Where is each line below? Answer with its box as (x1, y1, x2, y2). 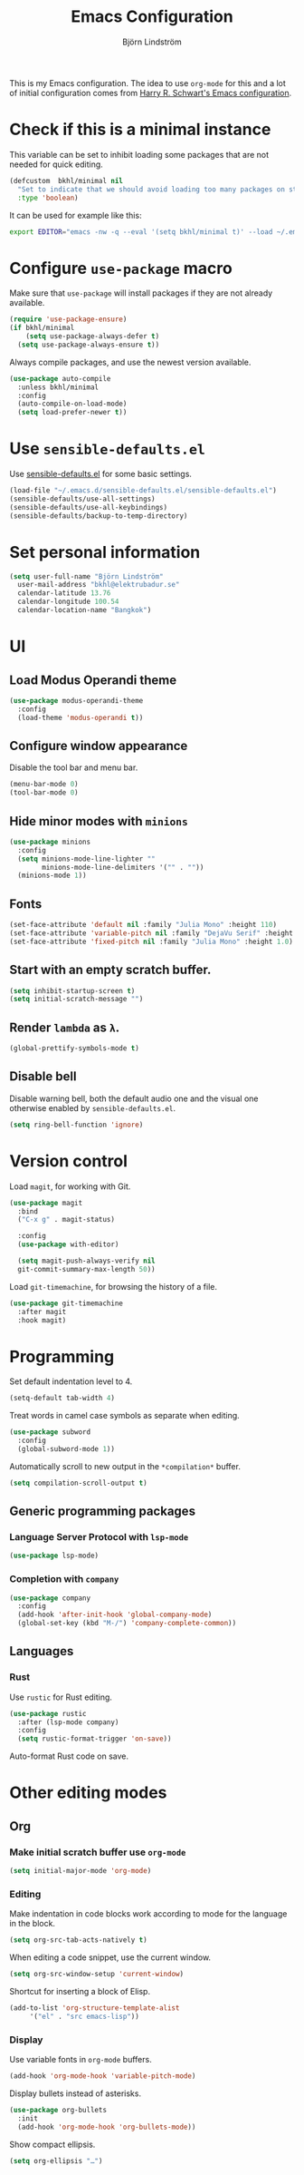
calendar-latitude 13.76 (17, 589, 111, 598)
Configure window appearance (9, 737, 188, 754)
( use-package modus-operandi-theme (9, 696, 144, 705)
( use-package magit (9, 1198, 83, 1207)
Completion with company (9, 1573, 119, 1585)
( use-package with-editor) (17, 1240, 119, 1249)
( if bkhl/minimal (9, 324, 75, 333)
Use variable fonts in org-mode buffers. (9, 2054, 152, 2065)
